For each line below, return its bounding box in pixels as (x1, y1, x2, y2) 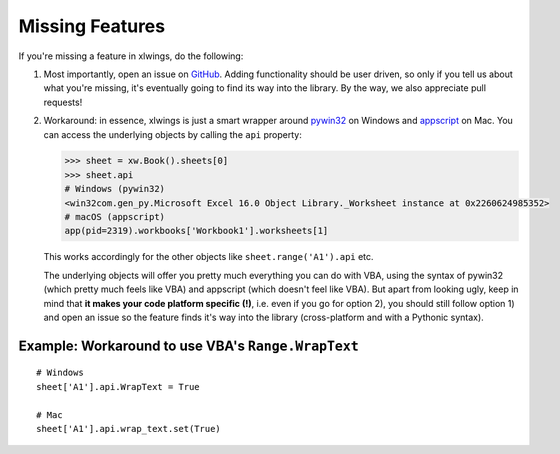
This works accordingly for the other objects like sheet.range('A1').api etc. (43, 251, 374, 263)
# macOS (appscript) (64, 211, 165, 223)
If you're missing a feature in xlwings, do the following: (18, 50, 244, 62)
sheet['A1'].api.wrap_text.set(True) (36, 423, 222, 434)
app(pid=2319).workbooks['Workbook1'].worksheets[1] (64, 225, 329, 237)
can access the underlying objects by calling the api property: (43, 128, 302, 140)
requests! (43, 96, 83, 108)
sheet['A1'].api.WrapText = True (36, 381, 200, 392)
